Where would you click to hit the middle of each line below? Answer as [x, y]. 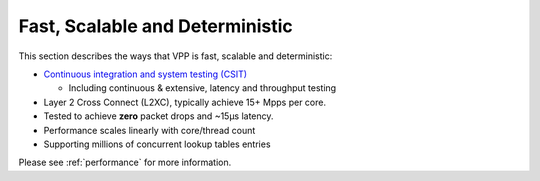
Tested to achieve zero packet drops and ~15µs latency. [158, 116]
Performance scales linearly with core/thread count [149, 130]
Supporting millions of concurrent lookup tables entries [157, 144]
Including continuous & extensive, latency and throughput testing [202, 88]
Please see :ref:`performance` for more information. [125, 162]
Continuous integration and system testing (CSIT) [145, 74]
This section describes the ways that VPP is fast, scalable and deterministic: [175, 56]
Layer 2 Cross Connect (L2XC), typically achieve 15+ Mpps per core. [185, 102]
